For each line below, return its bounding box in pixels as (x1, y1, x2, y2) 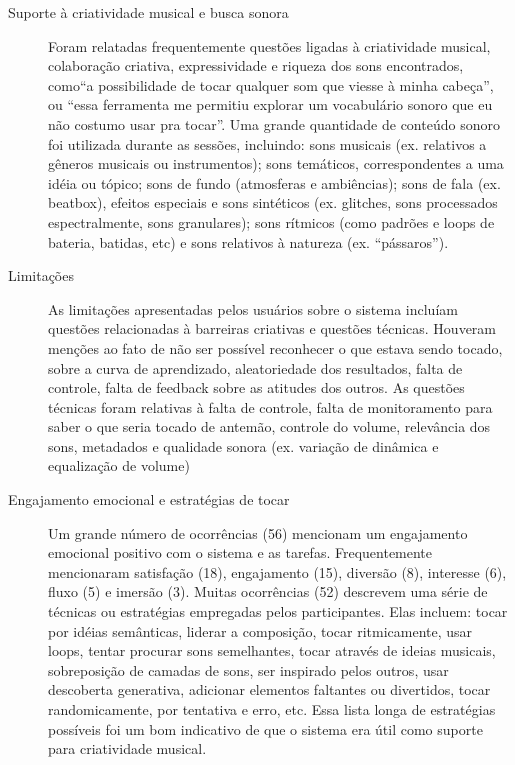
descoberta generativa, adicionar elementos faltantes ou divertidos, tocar (48, 679, 491, 700)
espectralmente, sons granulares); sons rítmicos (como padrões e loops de (48, 211, 495, 232)
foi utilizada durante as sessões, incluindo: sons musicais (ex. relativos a (48, 133, 487, 154)
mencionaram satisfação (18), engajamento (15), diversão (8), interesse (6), (48, 561, 507, 582)
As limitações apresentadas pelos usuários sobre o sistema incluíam (48, 298, 458, 319)
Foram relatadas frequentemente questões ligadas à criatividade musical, (48, 35, 491, 56)
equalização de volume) (48, 455, 190, 476)
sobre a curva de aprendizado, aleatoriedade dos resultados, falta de (48, 357, 463, 378)
